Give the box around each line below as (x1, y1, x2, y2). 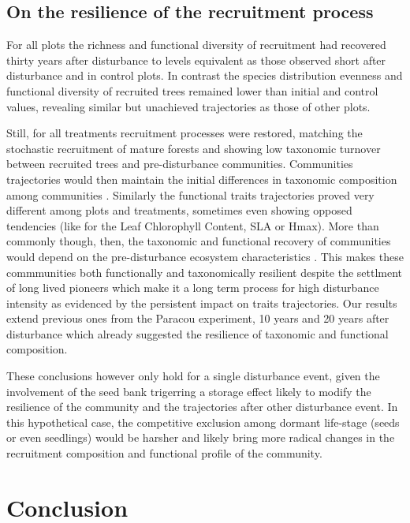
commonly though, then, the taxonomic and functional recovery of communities (6, 233, 391, 249)
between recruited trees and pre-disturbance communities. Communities (6, 155, 353, 172)
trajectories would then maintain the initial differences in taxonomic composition (6, 170, 397, 187)
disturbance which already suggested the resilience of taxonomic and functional (6, 325, 389, 342)
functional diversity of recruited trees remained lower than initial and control (6, 82, 378, 99)
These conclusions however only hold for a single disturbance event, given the (6, 368, 380, 384)
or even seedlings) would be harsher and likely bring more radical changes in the (6, 429, 395, 446)
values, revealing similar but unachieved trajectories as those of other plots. (6, 98, 371, 114)
